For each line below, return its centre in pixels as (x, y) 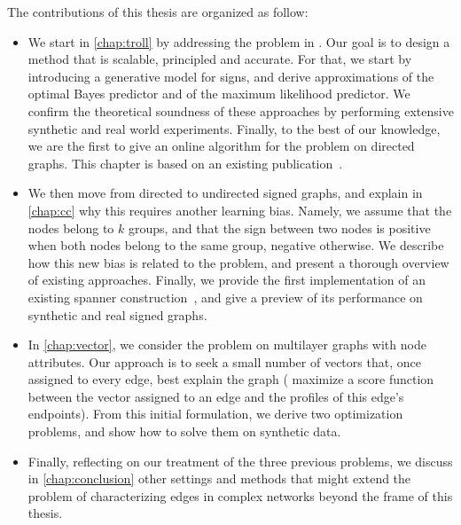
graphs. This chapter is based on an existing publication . (185, 163)
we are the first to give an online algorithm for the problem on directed (221, 146)
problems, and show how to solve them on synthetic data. (184, 431)
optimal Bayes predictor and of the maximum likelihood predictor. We (219, 94)
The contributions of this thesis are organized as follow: (158, 12)
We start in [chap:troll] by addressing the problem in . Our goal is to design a (239, 41)
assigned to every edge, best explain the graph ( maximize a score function (231, 379)
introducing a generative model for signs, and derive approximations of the (231, 76)
